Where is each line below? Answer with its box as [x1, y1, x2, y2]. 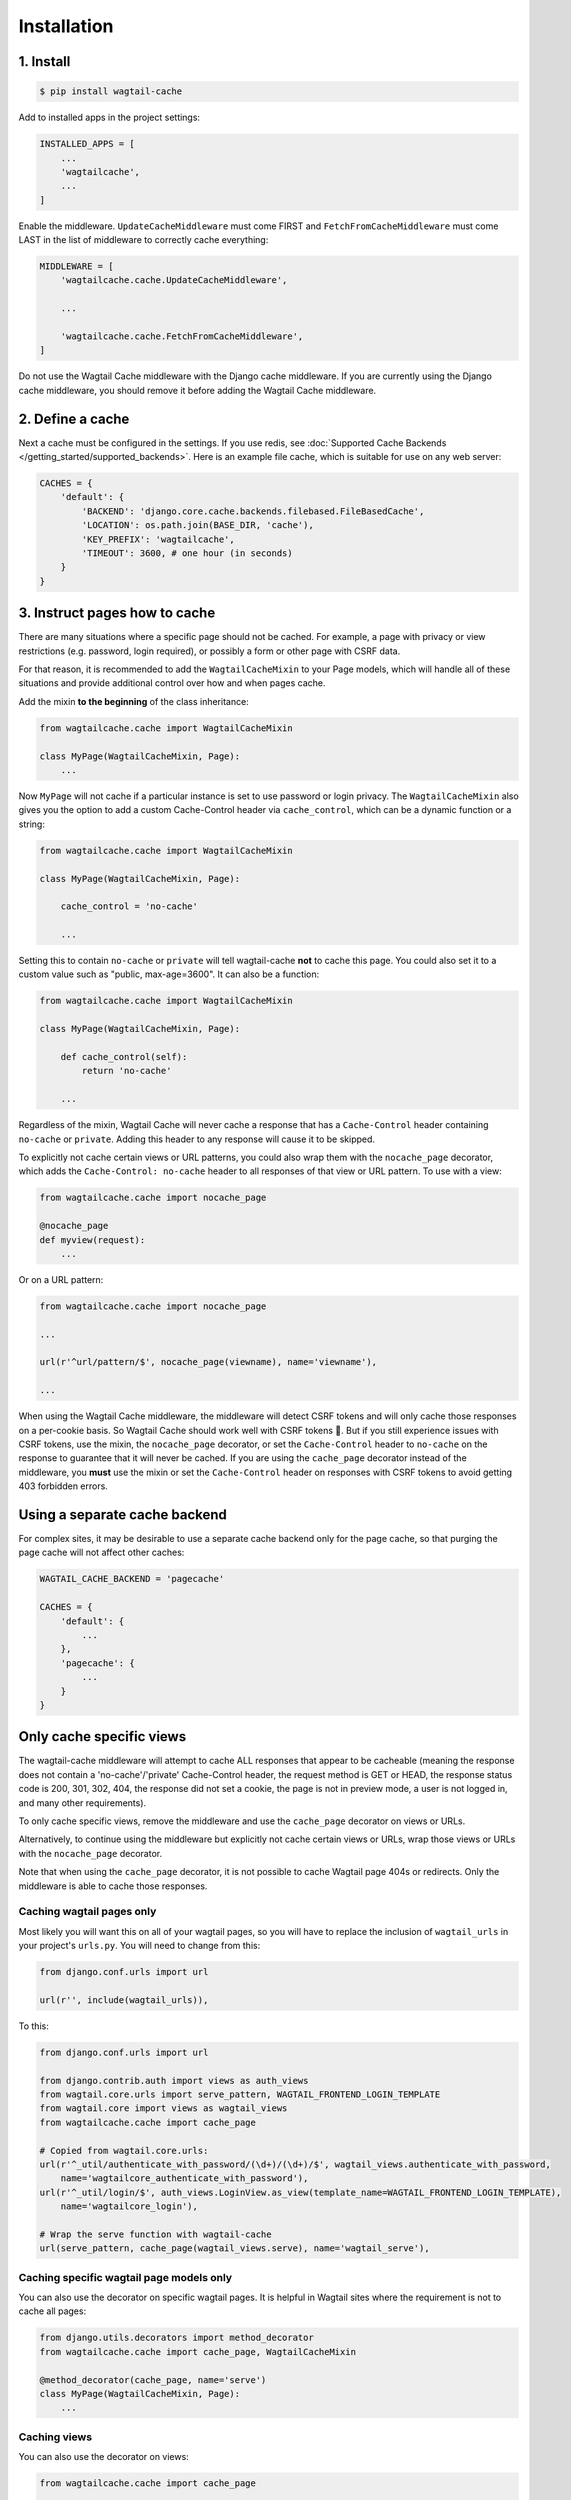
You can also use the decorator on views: [18, 2451, 189, 2463]
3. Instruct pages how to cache [18, 605, 216, 622]
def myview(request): [39, 1234, 146, 1245]
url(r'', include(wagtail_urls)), [39, 1994, 209, 2005]
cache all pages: [18, 2305, 87, 2317]
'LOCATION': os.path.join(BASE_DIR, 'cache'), [81, 520, 314, 531]
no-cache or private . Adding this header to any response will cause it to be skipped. [18, 1133, 375, 1145]
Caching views [18, 2430, 93, 2444]
